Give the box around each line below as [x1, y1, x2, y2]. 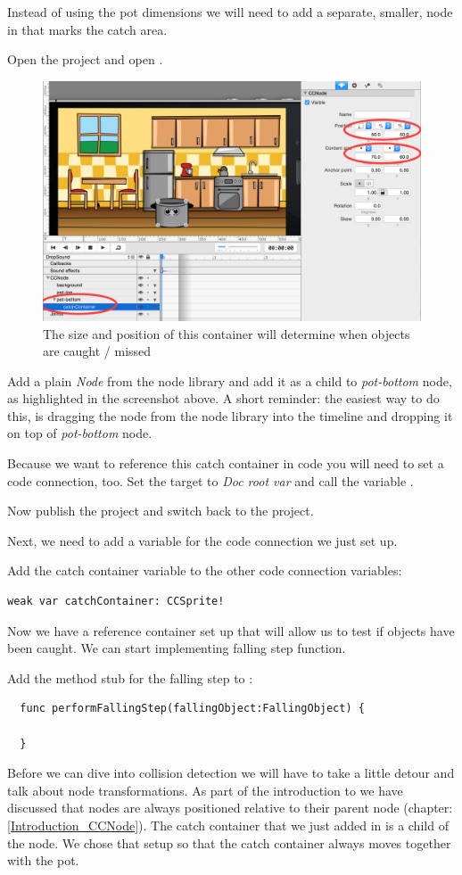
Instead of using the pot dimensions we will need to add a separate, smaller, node [7, 3, 453, 21]
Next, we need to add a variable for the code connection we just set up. [7, 531, 398, 549]
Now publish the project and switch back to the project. [7, 501, 314, 520]
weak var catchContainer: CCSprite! [7, 595, 225, 608]
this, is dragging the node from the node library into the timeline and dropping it [7, 406, 453, 425]
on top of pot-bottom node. [7, 424, 153, 442]
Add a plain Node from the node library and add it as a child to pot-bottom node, [7, 371, 452, 390]
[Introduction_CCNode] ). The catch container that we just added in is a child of [7, 815, 449, 834]
